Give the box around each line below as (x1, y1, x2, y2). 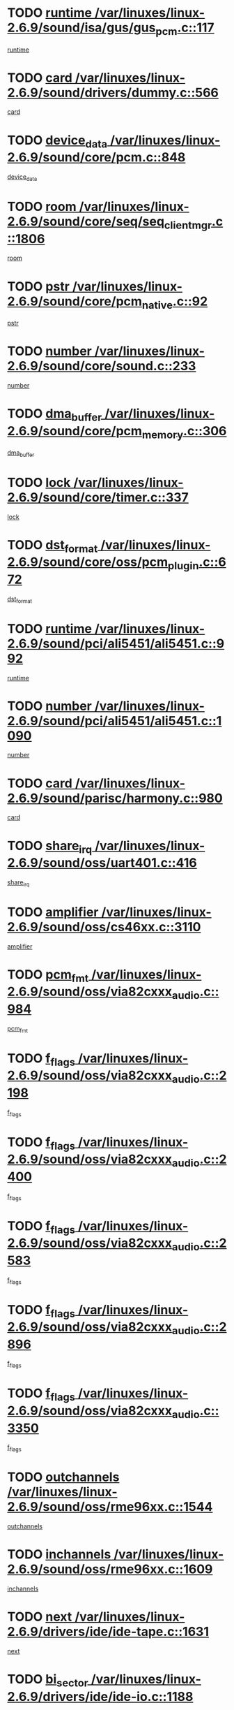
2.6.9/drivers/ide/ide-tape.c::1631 (7, 1624, 209, 1639)
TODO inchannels (7, 1547, 111, 1563)
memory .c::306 (141, 423, 227, 441)
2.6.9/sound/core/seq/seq (7, 213, 165, 229)
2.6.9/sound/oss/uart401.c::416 (7, 855, 197, 871)
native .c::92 (141, 293, 208, 312)
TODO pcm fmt (7, 966, 89, 985)
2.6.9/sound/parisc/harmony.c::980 (7, 790, 223, 806)
